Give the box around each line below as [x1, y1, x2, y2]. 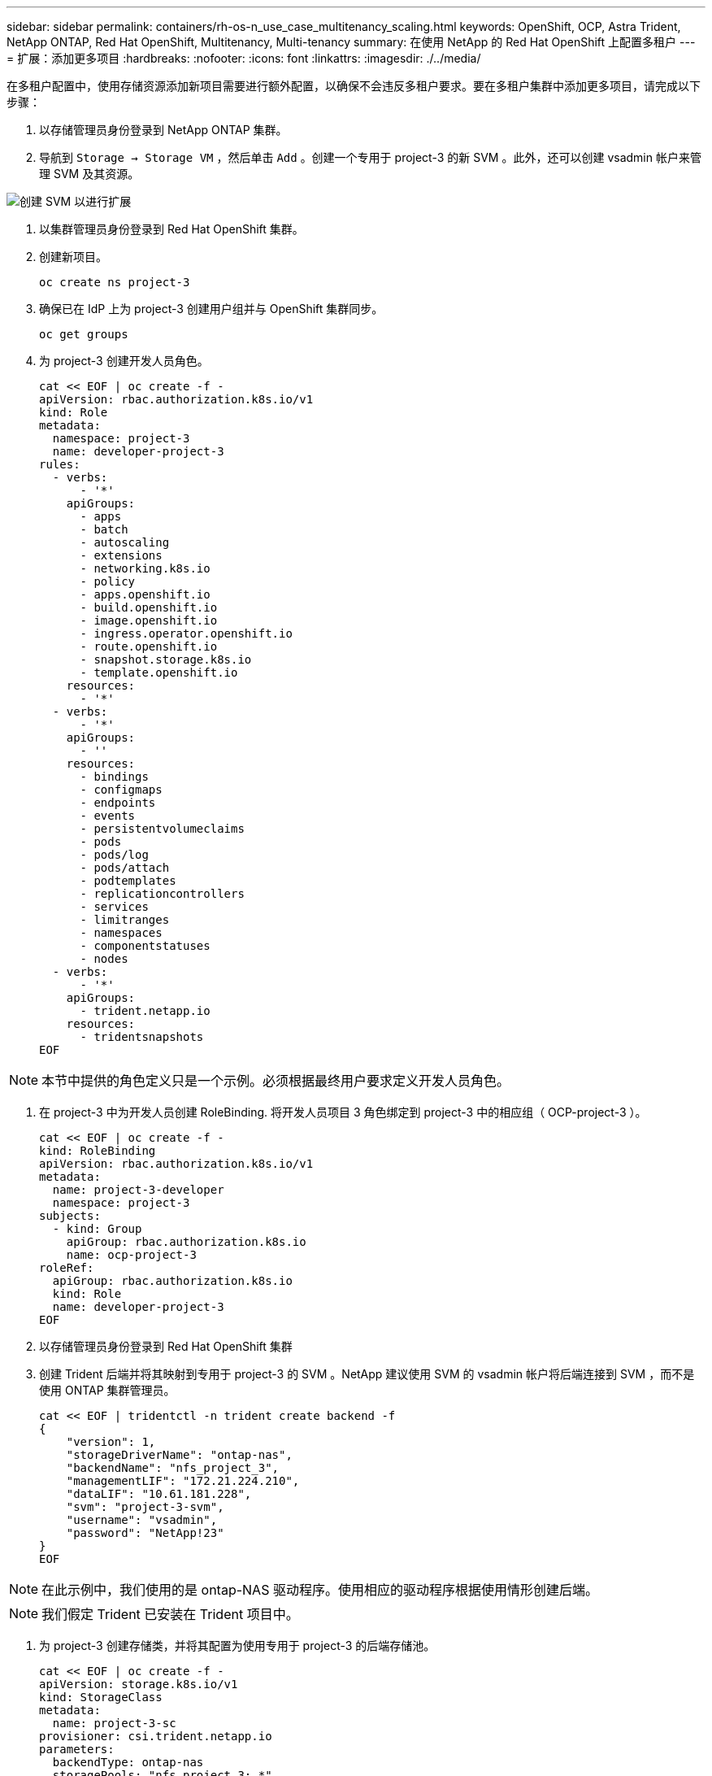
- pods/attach [80, 861, 170, 874]
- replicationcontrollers [80, 887, 245, 900]
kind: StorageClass [39, 1691, 163, 1704]
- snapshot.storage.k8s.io [80, 653, 252, 666]
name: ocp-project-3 [66, 1248, 197, 1261]
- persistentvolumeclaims [80, 822, 245, 835]
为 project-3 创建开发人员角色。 [39, 354, 209, 368]
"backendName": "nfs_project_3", [66, 1461, 280, 1474]
